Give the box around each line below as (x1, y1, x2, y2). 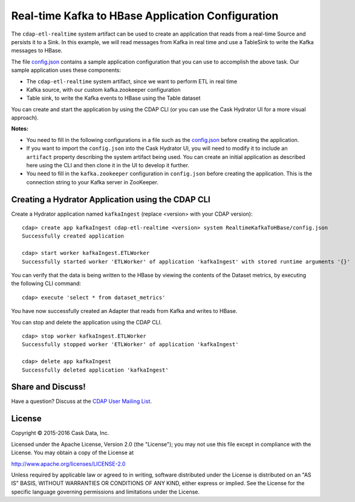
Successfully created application (22, 233, 124, 240)
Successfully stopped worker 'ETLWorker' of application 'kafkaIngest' (22, 341, 239, 348)
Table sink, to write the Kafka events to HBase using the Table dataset (26, 94, 201, 102)
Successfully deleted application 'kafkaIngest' (22, 366, 169, 373)
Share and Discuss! (11, 382, 86, 392)
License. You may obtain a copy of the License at (11, 449, 134, 456)
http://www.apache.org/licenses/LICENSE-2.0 (11, 460, 126, 468)
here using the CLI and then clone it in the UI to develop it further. (26, 162, 190, 169)
